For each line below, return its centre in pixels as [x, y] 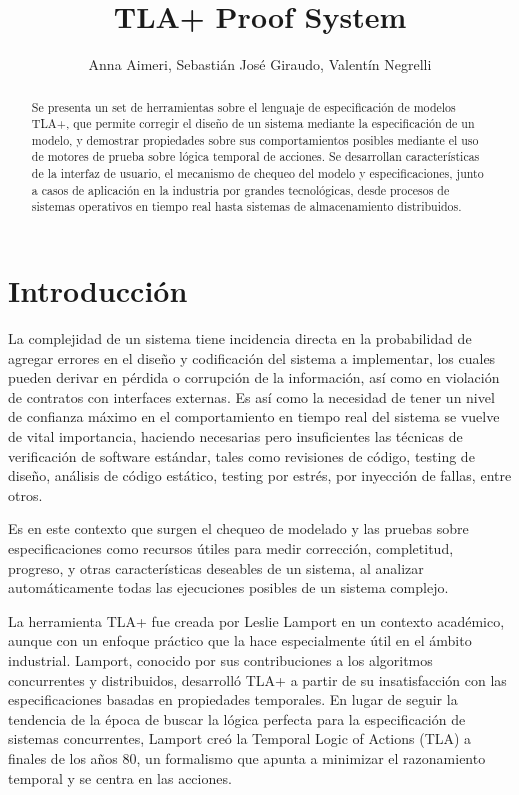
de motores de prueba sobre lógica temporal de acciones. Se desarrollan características [255, 156]
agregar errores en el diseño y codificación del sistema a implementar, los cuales [252, 357]
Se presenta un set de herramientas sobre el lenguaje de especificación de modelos [243, 106]
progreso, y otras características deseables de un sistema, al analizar [216, 567]
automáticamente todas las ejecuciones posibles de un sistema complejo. [228, 587]
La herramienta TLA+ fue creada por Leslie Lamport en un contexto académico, [256, 620]
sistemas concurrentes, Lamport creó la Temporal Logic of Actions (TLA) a [240, 738]
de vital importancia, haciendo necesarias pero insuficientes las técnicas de [235, 436]
